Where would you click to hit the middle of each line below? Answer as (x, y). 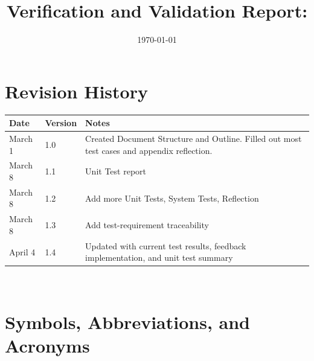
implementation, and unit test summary (159, 257)
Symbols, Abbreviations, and (127, 322)
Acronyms (47, 346)
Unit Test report (116, 171)
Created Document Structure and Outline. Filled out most (194, 138)
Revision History (76, 91)
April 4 (22, 251)
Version (61, 123)
